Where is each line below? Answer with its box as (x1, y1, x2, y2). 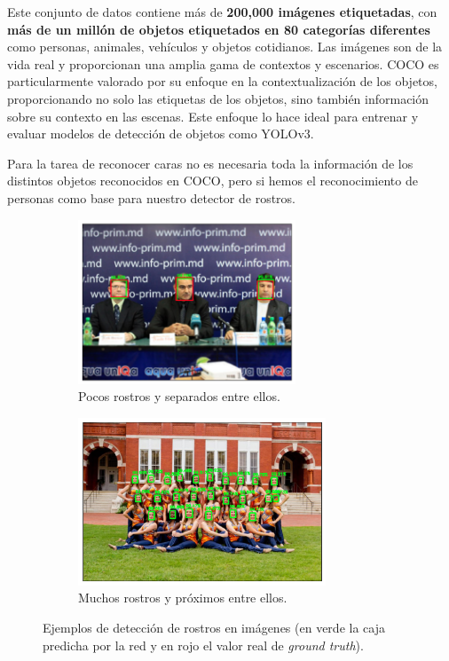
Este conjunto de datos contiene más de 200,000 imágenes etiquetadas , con (7, 3, 437, 20)
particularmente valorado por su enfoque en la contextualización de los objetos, (7, 72, 437, 90)
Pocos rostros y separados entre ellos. (78, 387, 280, 405)
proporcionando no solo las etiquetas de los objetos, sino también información (7, 89, 429, 107)
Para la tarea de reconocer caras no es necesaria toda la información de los (7, 153, 414, 172)
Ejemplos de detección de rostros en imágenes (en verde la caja (43, 618, 385, 637)
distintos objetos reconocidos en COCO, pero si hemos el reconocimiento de (7, 171, 418, 190)
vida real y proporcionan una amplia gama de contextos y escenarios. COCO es (7, 54, 439, 73)
